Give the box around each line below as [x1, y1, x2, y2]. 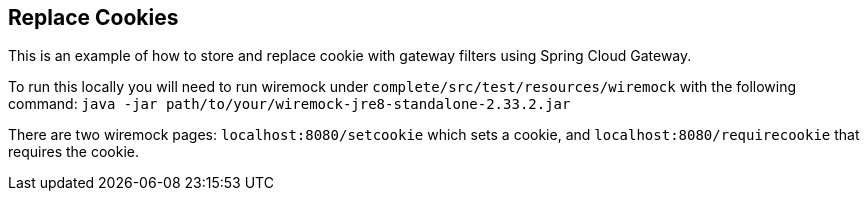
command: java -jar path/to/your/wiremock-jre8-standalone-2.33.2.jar [8, 95, 571, 113]
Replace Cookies [8, 5, 179, 30]
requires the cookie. [8, 143, 139, 161]
